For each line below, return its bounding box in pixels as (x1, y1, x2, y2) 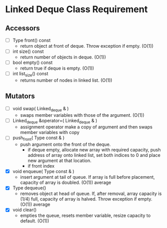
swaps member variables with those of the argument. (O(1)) (20, 112, 145, 118)
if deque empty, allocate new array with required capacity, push (27, 147, 161, 153)
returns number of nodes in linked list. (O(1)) (20, 77, 112, 83)
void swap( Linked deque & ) (12, 105, 69, 113)
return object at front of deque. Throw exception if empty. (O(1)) (20, 43, 154, 49)
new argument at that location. (27, 157, 92, 164)
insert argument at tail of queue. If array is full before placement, (20, 174, 155, 180)
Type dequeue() (12, 185, 47, 191)
